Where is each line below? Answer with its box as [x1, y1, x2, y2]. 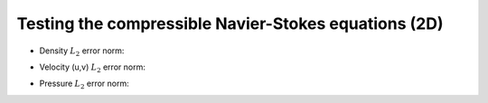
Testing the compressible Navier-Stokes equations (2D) [16, 14, 444, 33]
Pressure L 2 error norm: [39, 78, 130, 91]
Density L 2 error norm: [39, 45, 125, 58]
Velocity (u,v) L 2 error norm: [39, 61, 146, 74]
